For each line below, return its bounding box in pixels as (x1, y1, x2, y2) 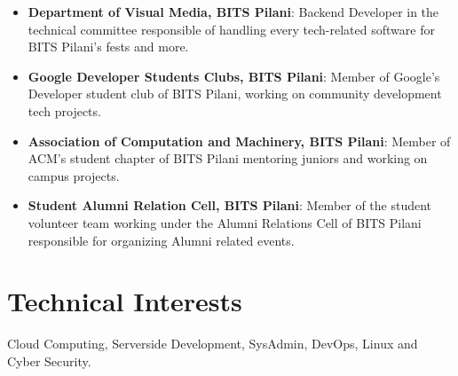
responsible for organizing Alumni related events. (28, 231, 295, 249)
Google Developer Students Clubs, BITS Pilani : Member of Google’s (28, 67, 440, 85)
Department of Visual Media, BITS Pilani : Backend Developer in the (28, 3, 439, 20)
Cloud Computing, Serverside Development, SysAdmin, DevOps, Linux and (7, 334, 418, 353)
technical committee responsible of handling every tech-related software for (28, 20, 435, 38)
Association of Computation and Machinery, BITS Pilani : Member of (28, 131, 451, 150)
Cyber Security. (7, 351, 91, 370)
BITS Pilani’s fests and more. (28, 37, 189, 56)
